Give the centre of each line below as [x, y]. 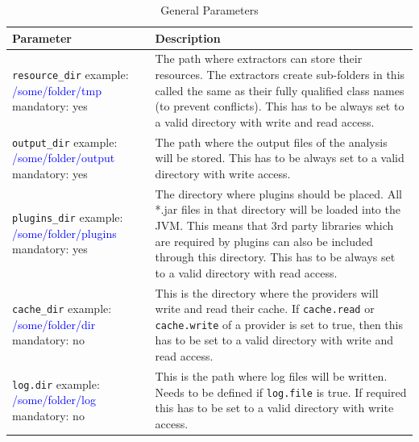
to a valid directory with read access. [246, 272]
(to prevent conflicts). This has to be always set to [280, 106]
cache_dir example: [62, 309]
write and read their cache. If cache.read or [265, 309]
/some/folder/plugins [64, 233]
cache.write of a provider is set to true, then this [279, 324]
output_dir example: [65, 142]
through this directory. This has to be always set [275, 257]
